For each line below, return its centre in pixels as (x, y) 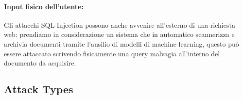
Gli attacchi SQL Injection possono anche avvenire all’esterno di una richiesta (120, 25)
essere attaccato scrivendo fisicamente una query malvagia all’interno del (112, 53)
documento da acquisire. (40, 63)
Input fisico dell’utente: (44, 6)
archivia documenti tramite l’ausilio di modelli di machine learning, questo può (121, 43)
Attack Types (39, 89)
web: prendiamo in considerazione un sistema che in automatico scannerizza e (119, 34)
